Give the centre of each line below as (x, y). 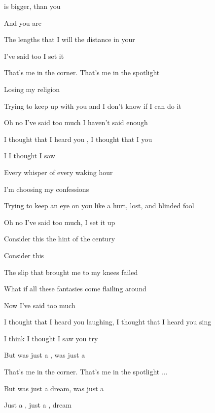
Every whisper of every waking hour (58, 172)
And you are (23, 23)
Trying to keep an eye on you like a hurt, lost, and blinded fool (99, 206)
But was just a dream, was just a (54, 388)
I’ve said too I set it (34, 56)
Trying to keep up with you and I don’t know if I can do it (93, 106)
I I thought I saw (30, 156)
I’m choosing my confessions (47, 189)
